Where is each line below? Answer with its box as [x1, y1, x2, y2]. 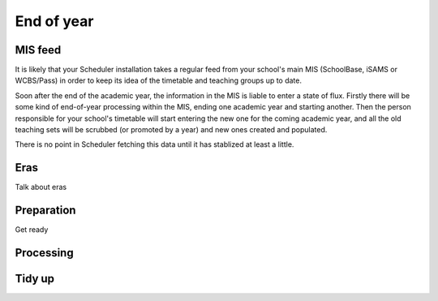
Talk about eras [15, 183, 67, 192]
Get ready [15, 225, 49, 234]
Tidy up [15, 272, 55, 286]
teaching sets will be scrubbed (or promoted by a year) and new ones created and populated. [15, 125, 328, 135]
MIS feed [15, 43, 62, 57]
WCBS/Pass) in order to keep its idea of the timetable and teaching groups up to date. [15, 75, 302, 85]
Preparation [15, 204, 76, 217]
